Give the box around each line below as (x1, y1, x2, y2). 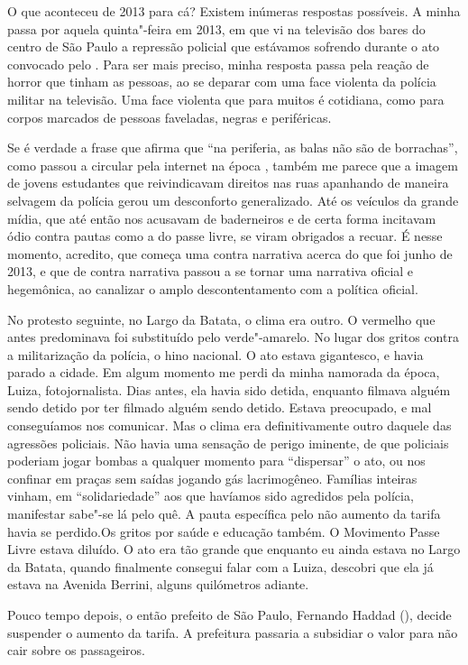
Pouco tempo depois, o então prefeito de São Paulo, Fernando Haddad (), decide (7, 605, 452, 623)
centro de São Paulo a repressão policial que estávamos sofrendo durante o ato (7, 37, 440, 56)
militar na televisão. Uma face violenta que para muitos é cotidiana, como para (7, 89, 445, 108)
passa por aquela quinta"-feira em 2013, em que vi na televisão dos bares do (7, 19, 426, 38)
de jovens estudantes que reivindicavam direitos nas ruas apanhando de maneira (7, 173, 449, 192)
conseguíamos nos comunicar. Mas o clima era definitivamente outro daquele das (7, 416, 452, 435)
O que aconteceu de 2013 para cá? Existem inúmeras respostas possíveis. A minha (7, 2, 461, 20)
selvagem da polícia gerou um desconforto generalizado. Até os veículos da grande (7, 190, 459, 209)
